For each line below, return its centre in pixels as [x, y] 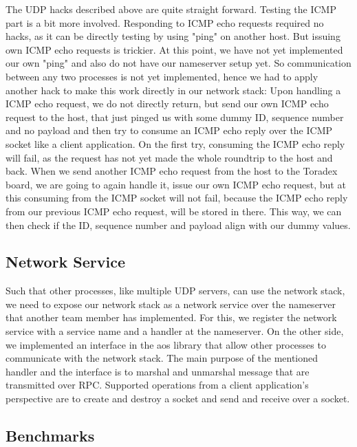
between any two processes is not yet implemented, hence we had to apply [162, 76]
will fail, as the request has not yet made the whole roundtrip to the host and [169, 157]
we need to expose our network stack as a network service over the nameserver [171, 304]
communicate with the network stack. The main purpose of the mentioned [162, 358]
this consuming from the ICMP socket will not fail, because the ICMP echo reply [177, 198]
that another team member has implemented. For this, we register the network [171, 317]
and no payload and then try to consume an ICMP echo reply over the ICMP [169, 130]
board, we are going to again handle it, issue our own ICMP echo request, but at [176, 184]
